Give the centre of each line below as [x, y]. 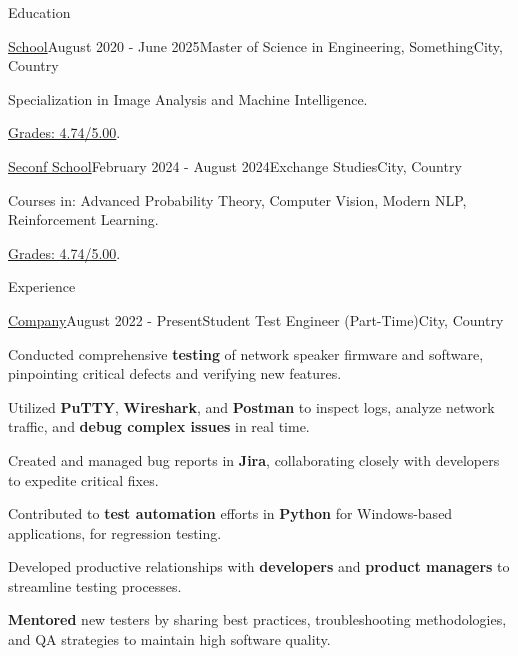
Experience [42, 286]
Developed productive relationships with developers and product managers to [259, 566]
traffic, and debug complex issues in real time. [159, 426]
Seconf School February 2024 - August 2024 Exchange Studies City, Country [235, 165]
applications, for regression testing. [115, 532]
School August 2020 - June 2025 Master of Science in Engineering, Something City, [255, 45]
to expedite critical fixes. [83, 479]
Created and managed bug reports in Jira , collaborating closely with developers [254, 459]
